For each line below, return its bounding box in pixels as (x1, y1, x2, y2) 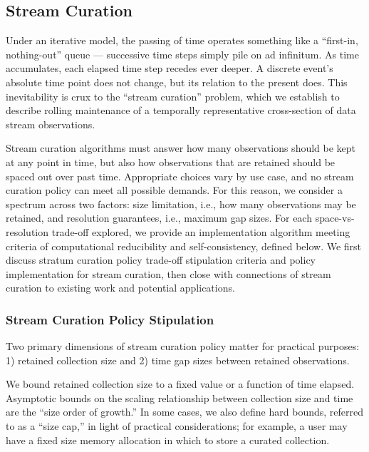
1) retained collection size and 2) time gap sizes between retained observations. (6, 352, 350, 367)
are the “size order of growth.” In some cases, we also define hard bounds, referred (6, 404, 363, 419)
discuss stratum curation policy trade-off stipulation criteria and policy (6, 252, 316, 267)
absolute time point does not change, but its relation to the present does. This (6, 74, 348, 89)
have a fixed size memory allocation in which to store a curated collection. (6, 432, 330, 447)
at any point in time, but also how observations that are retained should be (6, 154, 336, 169)
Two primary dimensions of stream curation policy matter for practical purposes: (6, 339, 360, 354)
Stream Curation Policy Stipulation (6, 310, 214, 328)
